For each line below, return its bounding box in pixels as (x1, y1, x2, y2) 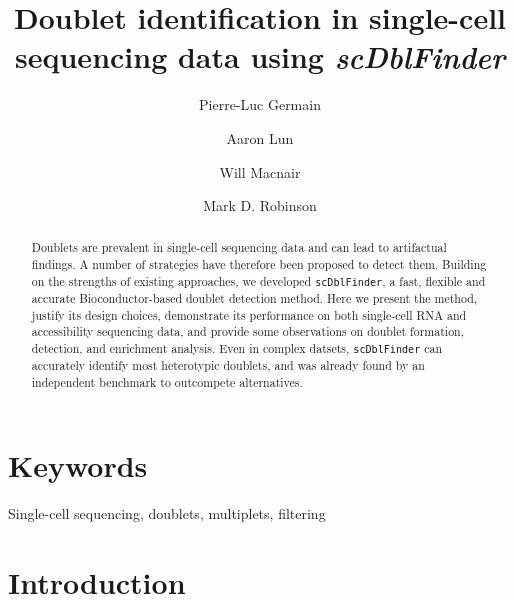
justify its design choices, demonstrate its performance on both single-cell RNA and (31, 306, 467, 323)
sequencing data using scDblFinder (15, 36, 505, 78)
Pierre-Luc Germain (199, 94, 321, 115)
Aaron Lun (226, 127, 294, 148)
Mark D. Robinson (203, 195, 317, 216)
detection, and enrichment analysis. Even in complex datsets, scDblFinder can (31, 339, 443, 356)
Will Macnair (219, 161, 301, 182)
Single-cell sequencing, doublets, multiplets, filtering (8, 503, 326, 524)
